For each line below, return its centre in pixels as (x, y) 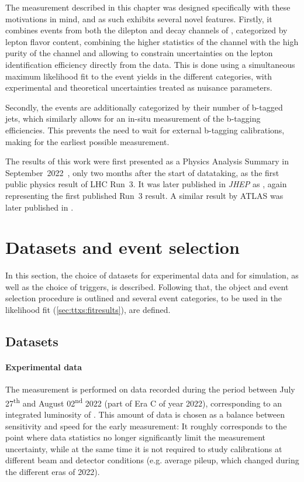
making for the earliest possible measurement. (87, 141)
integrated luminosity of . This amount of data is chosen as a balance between (145, 414)
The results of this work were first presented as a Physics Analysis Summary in (147, 161)
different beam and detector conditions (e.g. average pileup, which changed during (152, 460)
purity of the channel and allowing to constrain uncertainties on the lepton (139, 53)
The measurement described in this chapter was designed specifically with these (148, 7)
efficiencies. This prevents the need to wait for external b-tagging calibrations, (145, 130)
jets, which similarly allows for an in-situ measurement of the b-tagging (133, 118)
